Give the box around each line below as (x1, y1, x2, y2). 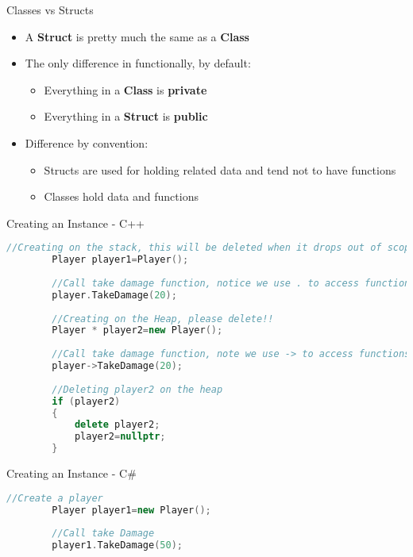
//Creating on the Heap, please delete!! (52, 313, 274, 325)
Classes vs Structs (6, 2, 94, 17)
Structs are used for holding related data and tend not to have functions (44, 161, 396, 178)
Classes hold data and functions (44, 188, 199, 205)
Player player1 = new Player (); (52, 504, 211, 516)
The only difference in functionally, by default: (25, 55, 251, 71)
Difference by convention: (25, 134, 149, 151)
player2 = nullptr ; (74, 431, 166, 443)
